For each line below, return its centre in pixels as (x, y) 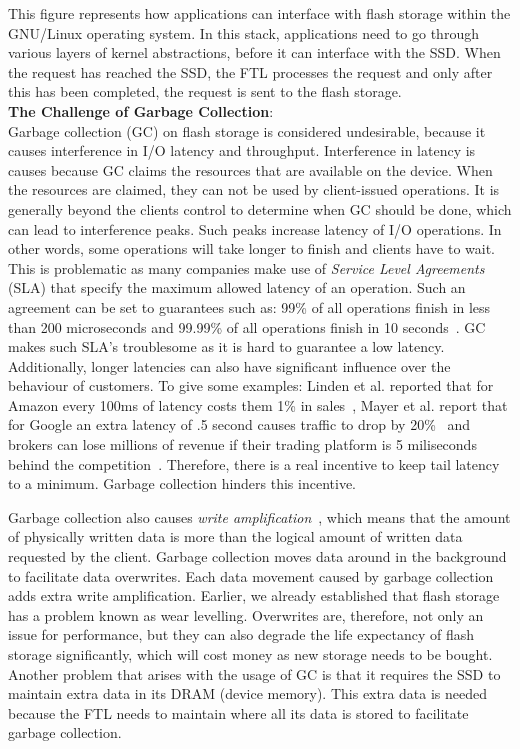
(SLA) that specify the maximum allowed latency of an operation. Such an (237, 287)
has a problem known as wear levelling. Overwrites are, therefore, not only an (246, 614)
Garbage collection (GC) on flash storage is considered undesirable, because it (247, 130)
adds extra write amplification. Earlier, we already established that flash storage (254, 595)
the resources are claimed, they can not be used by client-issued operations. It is (254, 189)
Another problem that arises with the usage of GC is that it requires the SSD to (254, 673)
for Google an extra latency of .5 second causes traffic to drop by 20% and (239, 424)
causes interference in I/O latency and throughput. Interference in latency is (242, 150)
